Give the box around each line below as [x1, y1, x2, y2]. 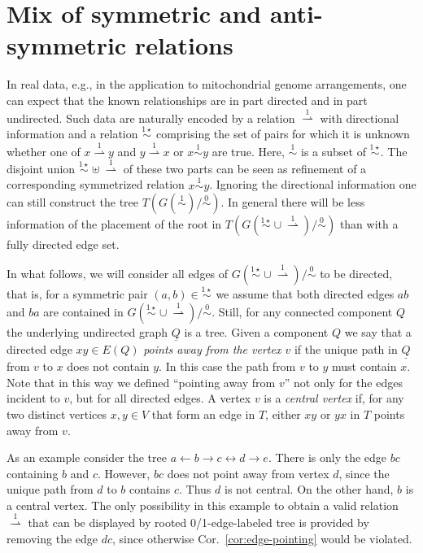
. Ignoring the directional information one [209, 176, 416, 193]
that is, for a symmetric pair [7, 285, 148, 303]
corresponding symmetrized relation [7, 176, 185, 193]
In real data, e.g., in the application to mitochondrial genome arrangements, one [7, 76, 407, 93]
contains [129, 481, 171, 498]
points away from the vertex [143, 340, 281, 357]
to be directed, [320, 264, 393, 281]
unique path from [7, 481, 94, 498]
